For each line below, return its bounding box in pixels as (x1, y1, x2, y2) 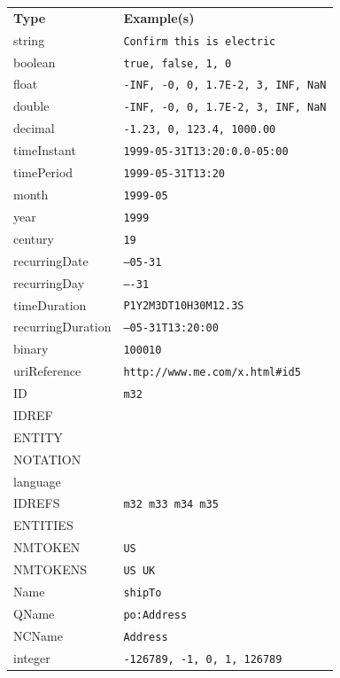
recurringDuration (13, 317, 112, 336)
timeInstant (13, 141, 76, 160)
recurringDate (13, 251, 89, 269)
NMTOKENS (13, 560, 88, 579)
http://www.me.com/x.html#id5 (123, 366, 301, 379)
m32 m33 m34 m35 (123, 498, 219, 511)
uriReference (13, 362, 81, 380)
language (13, 471, 61, 490)
